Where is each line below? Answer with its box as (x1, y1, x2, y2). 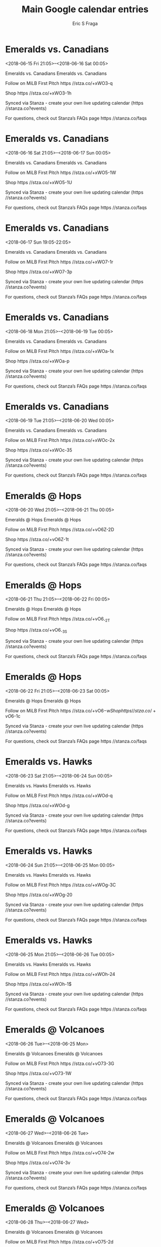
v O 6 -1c (5, 713, 21, 719)
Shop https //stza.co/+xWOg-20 (5, 892, 72, 898)
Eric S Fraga (72, 20, 98, 26)
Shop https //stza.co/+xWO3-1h (5, 90, 72, 96)
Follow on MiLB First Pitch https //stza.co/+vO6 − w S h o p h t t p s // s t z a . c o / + (5, 707, 156, 714)
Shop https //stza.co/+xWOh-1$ (5, 981, 72, 987)
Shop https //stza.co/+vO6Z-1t (5, 537, 69, 543)
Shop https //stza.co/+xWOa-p (5, 358, 70, 364)
